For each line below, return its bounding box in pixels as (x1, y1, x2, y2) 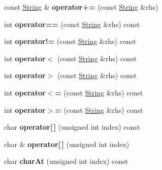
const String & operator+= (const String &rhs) (4, 2, 158, 12)
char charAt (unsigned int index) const (4, 156, 128, 166)
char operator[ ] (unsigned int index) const (4, 122, 140, 132)
